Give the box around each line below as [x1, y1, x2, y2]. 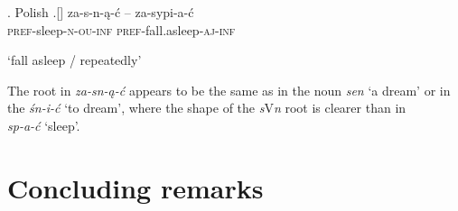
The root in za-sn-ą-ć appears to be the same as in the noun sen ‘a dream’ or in [7, 80, 451, 99]
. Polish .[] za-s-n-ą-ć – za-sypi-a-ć [7, 3, 194, 21]
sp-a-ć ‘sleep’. [7, 115, 80, 134]
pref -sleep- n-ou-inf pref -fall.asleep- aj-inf [7, 20, 236, 39]
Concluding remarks [7, 169, 264, 206]
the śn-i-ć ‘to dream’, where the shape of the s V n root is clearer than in [7, 98, 407, 117]
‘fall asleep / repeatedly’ [7, 50, 142, 69]
